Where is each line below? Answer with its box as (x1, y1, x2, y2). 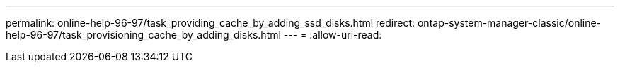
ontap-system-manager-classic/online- (417, 17, 602, 29)
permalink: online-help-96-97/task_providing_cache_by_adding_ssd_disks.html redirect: (6, 17, 415, 29)
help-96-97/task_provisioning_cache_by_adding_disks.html (6, 29, 281, 41)
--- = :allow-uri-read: (283, 29, 382, 41)
